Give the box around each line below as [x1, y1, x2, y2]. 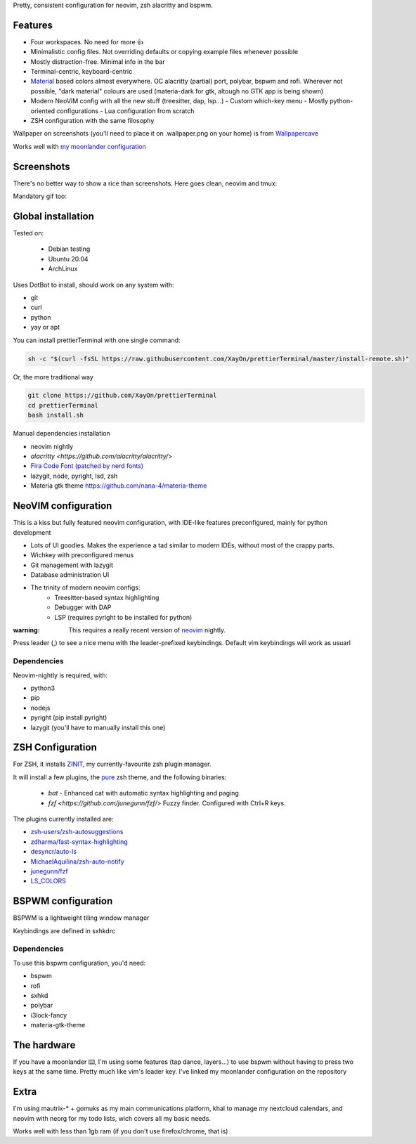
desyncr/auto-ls [30, 847, 77, 856]
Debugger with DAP [54, 603, 112, 611]
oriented [30, 106, 56, 115]
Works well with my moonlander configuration [13, 142, 147, 150]
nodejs [30, 703, 51, 712]
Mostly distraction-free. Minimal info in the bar [30, 57, 165, 66]
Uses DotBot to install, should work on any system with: [13, 280, 175, 289]
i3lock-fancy [30, 1010, 67, 1019]
